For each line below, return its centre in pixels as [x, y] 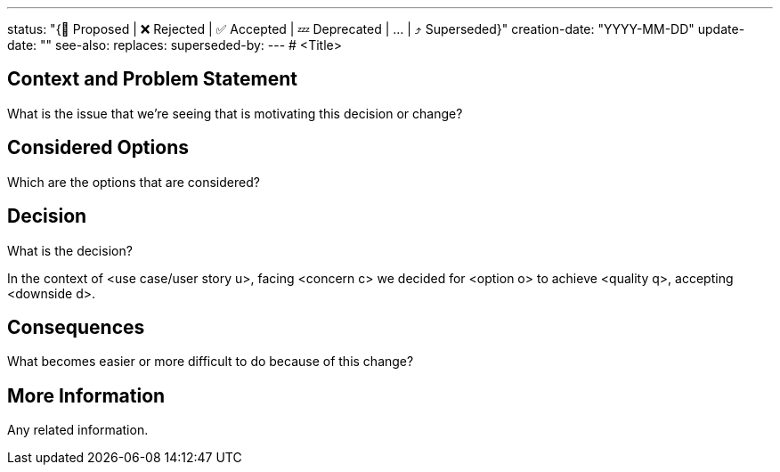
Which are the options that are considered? [134, 182]
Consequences [76, 327]
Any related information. [78, 430]
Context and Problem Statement [152, 79]
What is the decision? [70, 250]
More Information [86, 395]
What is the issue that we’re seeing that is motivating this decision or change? [235, 113]
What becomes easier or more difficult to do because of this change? [211, 362]
